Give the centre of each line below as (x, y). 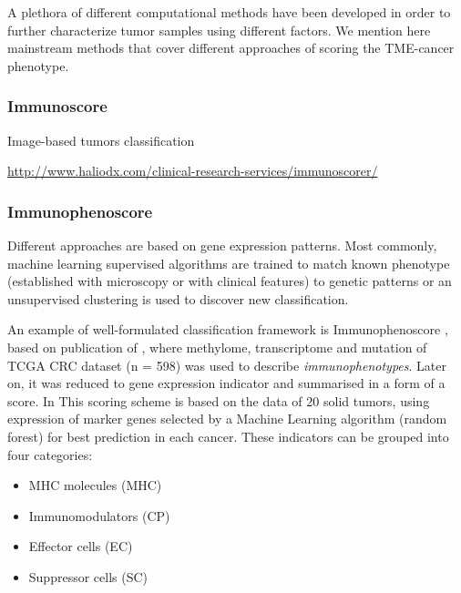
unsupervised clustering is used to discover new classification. (178, 298)
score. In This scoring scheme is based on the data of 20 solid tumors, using (219, 400)
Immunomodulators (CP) (99, 515)
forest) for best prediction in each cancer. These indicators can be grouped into (228, 436)
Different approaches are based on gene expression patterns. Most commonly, (222, 245)
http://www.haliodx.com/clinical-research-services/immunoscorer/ (193, 171)
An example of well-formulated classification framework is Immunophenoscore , (228, 329)
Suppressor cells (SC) (88, 576)
